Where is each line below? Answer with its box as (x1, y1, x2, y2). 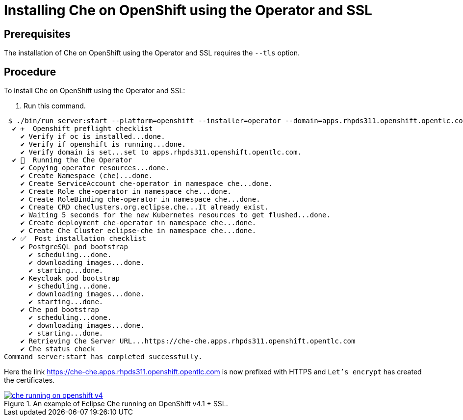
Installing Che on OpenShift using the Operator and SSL (4, 2, 372, 19)
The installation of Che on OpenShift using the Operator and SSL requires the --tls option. (4, 49, 300, 57)
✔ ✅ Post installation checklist (12, 235, 146, 243)
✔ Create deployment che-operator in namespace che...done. (20, 219, 257, 227)
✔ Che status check (20, 345, 95, 353)
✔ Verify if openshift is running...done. (20, 140, 186, 149)
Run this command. (24, 102, 86, 110)
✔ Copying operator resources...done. (20, 164, 170, 172)
